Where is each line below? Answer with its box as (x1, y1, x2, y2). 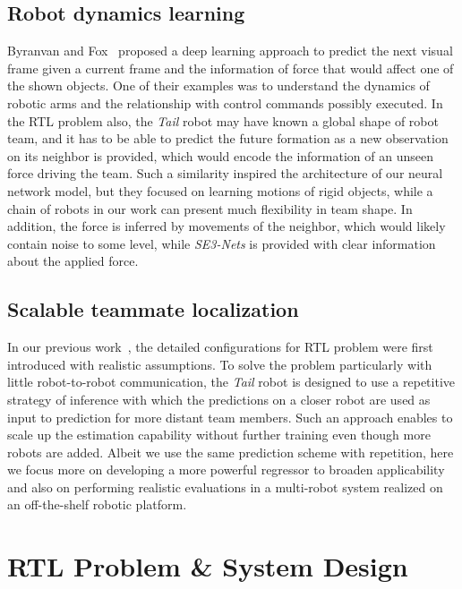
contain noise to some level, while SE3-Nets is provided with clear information (7, 234, 436, 252)
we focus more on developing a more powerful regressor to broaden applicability (7, 460, 445, 479)
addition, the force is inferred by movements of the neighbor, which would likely (7, 217, 446, 235)
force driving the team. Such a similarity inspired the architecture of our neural (7, 164, 443, 183)
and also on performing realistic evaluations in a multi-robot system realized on (7, 477, 443, 496)
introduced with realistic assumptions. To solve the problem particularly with (7, 354, 432, 373)
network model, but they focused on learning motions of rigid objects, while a (7, 181, 433, 200)
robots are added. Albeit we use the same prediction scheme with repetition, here (7, 442, 454, 461)
